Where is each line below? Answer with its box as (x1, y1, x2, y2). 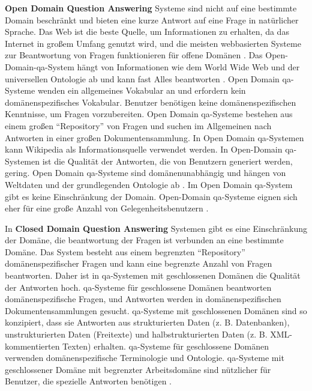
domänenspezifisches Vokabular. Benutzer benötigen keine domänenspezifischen (5, 95, 296, 108)
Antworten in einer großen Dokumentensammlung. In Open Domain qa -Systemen (5, 131, 304, 144)
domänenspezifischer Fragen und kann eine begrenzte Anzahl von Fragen (5, 257, 272, 270)
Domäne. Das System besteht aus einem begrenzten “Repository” (5, 245, 245, 258)
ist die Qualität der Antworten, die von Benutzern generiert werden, (42, 154, 293, 167)
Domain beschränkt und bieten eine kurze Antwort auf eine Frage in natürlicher (5, 13, 299, 26)
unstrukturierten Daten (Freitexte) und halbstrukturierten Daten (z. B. (5, 328, 268, 341)
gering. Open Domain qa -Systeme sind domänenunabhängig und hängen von (5, 166, 286, 179)
